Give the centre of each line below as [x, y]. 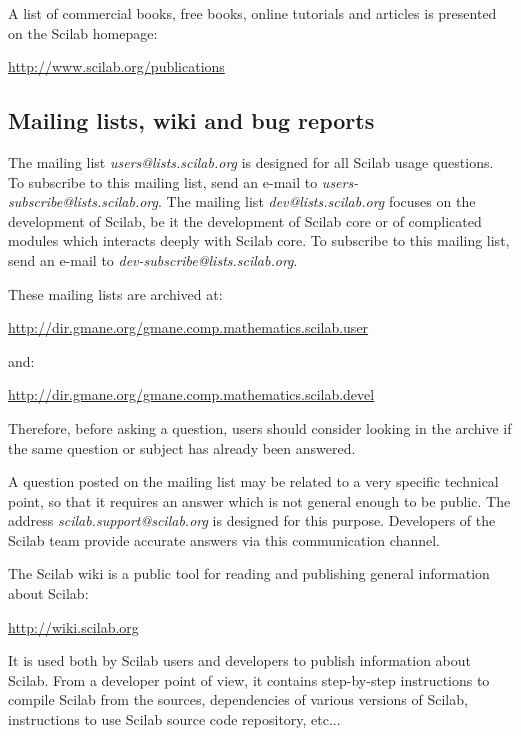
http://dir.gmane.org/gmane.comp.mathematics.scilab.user [188, 327]
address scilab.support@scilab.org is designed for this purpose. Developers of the [252, 520]
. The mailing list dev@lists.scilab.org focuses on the [316, 201]
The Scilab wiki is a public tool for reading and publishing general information [249, 573]
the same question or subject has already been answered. [182, 447]
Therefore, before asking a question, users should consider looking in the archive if [260, 427]
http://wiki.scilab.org [73, 626]
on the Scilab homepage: [83, 32]
